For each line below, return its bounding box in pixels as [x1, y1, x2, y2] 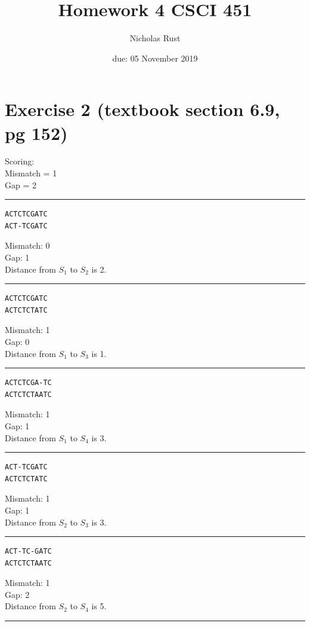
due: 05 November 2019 [112, 51, 198, 64]
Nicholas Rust [129, 32, 181, 44]
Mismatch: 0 [5, 239, 50, 252]
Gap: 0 [5, 335, 30, 347]
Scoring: [5, 155, 35, 167]
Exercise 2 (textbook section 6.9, [5, 97, 280, 121]
